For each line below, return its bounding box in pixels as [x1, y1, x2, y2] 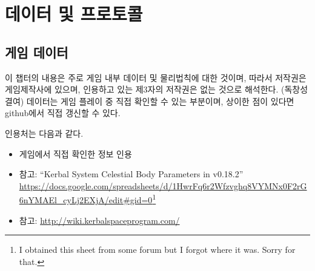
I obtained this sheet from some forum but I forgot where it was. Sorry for [19, 243, 296, 256]
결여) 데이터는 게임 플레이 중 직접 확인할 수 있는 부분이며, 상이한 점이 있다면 [5, 94, 294, 107]
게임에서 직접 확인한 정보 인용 [19, 147, 132, 160]
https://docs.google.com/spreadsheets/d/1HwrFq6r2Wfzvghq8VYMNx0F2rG [19, 179, 307, 192]
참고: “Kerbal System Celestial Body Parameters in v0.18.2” [19, 168, 244, 180]
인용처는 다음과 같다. [5, 126, 84, 139]
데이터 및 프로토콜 [5, 1, 143, 26]
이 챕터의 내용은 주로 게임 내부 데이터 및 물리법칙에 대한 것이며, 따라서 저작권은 [5, 71, 307, 83]
